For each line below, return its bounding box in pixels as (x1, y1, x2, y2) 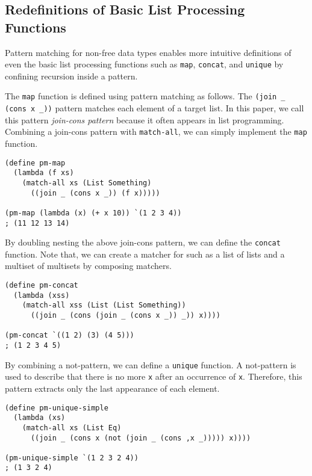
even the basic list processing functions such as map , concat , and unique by (5, 58, 284, 70)
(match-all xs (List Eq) (22, 423, 122, 432)
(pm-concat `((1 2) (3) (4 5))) (5, 331, 134, 340)
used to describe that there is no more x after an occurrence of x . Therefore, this (5, 370, 302, 383)
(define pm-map (5, 158, 66, 167)
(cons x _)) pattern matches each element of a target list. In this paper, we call (5, 102, 304, 114)
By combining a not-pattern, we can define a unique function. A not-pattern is (5, 358, 296, 371)
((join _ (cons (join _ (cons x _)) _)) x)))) (30, 311, 220, 320)
